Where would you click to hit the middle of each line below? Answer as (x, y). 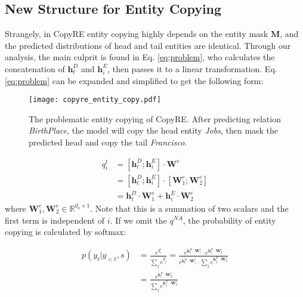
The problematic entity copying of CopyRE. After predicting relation (155, 118)
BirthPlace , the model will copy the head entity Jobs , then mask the (154, 130)
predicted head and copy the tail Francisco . (108, 142)
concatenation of (35, 68)
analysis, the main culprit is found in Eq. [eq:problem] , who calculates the (140, 57)
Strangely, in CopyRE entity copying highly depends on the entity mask (137, 34)
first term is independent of (55, 220)
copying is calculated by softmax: (66, 232)
